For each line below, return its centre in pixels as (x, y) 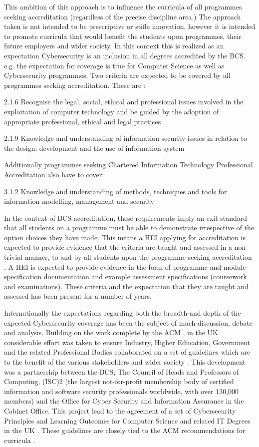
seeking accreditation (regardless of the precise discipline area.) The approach (123, 16)
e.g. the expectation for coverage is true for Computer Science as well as (114, 65)
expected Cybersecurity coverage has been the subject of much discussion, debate (128, 322)
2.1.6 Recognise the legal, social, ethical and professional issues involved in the (124, 102)
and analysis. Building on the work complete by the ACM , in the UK (111, 332)
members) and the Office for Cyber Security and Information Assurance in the (124, 401)
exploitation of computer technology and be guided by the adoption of (112, 111)
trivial (13, 257)
